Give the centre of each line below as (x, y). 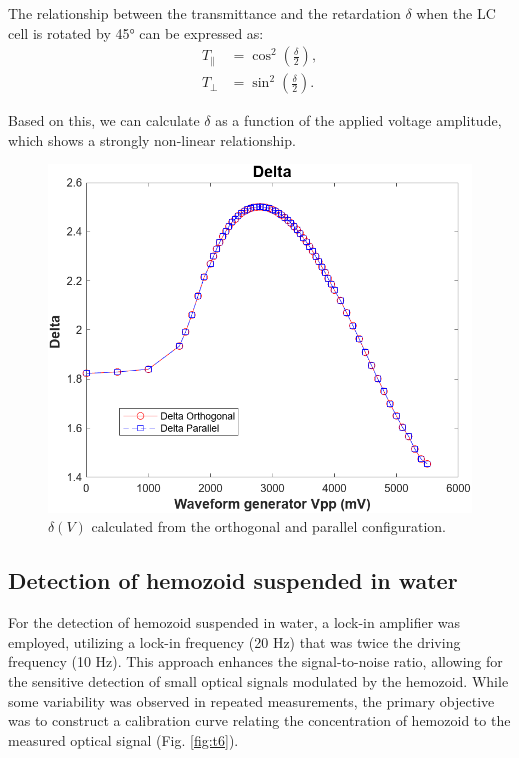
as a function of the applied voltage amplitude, (358, 120)
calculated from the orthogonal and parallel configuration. (269, 526)
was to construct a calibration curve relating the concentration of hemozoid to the (259, 720)
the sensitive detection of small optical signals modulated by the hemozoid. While (258, 680)
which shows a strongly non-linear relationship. (152, 139)
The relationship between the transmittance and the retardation (204, 13)
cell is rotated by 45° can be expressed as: (136, 32)
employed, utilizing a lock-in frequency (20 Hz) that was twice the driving (234, 641)
